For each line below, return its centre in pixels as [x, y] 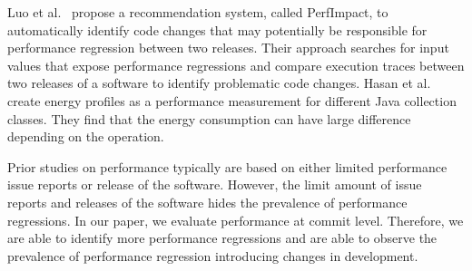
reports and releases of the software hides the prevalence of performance [207, 202]
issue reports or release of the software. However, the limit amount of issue [215, 184]
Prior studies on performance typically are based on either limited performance [227, 166]
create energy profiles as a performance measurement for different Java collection [232, 100]
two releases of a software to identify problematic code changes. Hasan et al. [219, 83]
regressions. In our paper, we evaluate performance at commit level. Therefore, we [236, 220]
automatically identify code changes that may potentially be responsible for [217, 29]
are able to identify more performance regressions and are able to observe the [222, 238]
